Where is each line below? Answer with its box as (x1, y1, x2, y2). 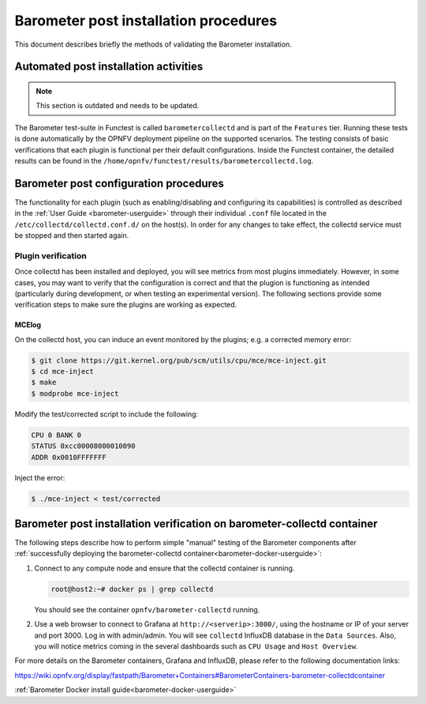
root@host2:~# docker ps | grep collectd (50, 585, 214, 593)
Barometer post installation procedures (14, 12, 278, 29)
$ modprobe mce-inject (31, 389, 119, 398)
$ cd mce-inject (31, 367, 95, 376)
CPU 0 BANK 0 (31, 431, 82, 439)
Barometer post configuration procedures (14, 176, 225, 190)
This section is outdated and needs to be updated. (35, 101, 200, 111)
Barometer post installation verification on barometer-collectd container (14, 517, 378, 530)
